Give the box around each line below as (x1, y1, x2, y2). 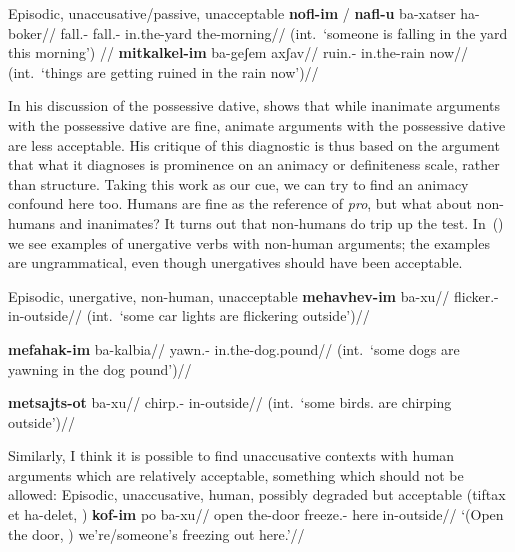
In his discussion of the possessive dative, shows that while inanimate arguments (8, 95, 501, 116)
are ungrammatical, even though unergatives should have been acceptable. (8, 252, 463, 273)
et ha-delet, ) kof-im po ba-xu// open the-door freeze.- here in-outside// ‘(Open (8, 504, 504, 525)
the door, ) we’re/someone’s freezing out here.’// (8, 523, 305, 544)
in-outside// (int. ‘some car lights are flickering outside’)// (8, 305, 370, 326)
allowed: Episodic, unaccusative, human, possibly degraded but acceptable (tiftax (8, 484, 506, 505)
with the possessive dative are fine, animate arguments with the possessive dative (8, 114, 506, 135)
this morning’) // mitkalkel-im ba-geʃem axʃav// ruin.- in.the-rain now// (8, 42, 469, 63)
